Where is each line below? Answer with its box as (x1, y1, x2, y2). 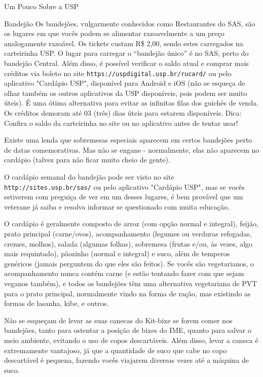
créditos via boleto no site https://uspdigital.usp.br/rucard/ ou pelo (4, 67, 232, 78)
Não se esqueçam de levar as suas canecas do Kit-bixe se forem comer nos (4, 315, 233, 325)
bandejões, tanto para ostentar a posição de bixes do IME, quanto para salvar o (4, 325, 252, 335)
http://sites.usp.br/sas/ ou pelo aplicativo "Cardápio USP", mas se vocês (4, 181, 245, 192)
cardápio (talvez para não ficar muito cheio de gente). (4, 154, 170, 165)
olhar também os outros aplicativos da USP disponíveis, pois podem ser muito (4, 87, 247, 98)
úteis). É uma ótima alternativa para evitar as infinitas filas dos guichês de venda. (4, 97, 259, 108)
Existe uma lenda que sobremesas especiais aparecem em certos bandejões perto (4, 134, 252, 145)
